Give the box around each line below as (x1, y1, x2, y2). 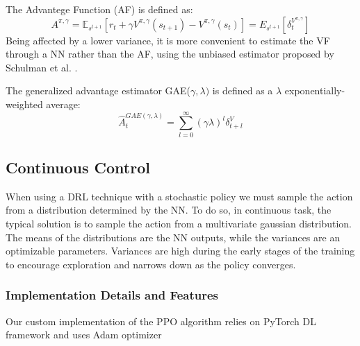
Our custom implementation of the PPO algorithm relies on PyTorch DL (6, 313, 316, 328)
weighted (6, 96, 43, 111)
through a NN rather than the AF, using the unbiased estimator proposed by (6, 46, 334, 61)
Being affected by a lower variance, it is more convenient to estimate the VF (6, 33, 330, 47)
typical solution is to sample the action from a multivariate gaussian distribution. (6, 216, 352, 231)
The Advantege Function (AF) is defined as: (6, 2, 193, 16)
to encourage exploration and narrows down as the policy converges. (6, 257, 296, 271)
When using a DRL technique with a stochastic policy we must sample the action (6, 189, 353, 203)
